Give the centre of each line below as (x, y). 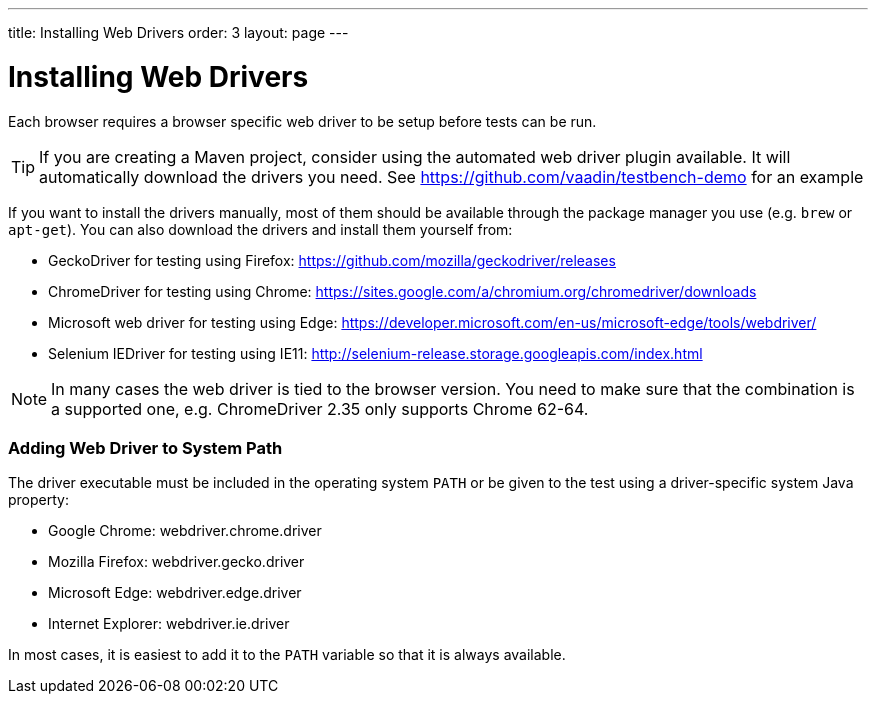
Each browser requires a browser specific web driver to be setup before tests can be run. (302, 121)
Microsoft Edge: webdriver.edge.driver (175, 593)
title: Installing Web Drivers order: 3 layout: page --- (178, 32)
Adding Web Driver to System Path (145, 447)
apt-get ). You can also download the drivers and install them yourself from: (260, 229)
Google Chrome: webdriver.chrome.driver (185, 531)
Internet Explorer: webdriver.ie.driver (169, 624)
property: (38, 500)
